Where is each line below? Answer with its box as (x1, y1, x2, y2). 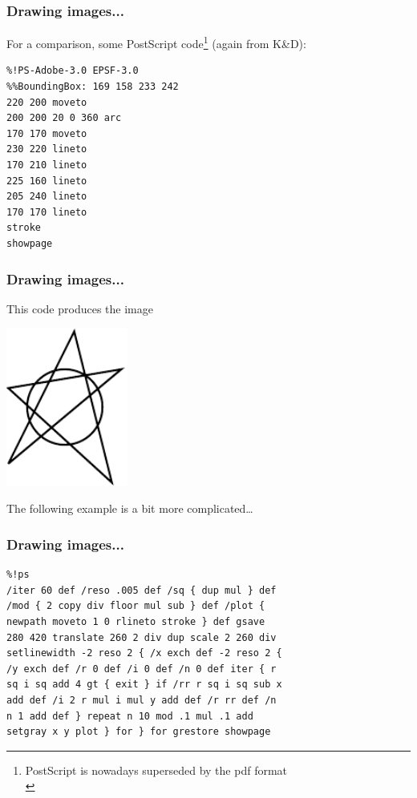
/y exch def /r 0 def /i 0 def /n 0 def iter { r (6, 663, 277, 675)
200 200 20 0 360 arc (6, 112, 122, 124)
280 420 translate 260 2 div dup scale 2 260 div (6, 631, 277, 643)
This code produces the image (6, 300, 153, 316)
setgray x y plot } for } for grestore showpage (6, 726, 271, 738)
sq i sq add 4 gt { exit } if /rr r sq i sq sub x (6, 679, 282, 691)
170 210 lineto (6, 159, 87, 171)
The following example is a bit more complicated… (6, 500, 253, 517)
